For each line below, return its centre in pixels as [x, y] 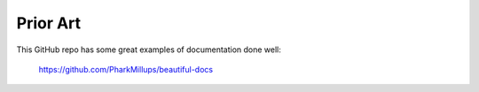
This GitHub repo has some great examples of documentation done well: [149, 50]
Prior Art [49, 23]
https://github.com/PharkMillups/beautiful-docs [126, 69]
